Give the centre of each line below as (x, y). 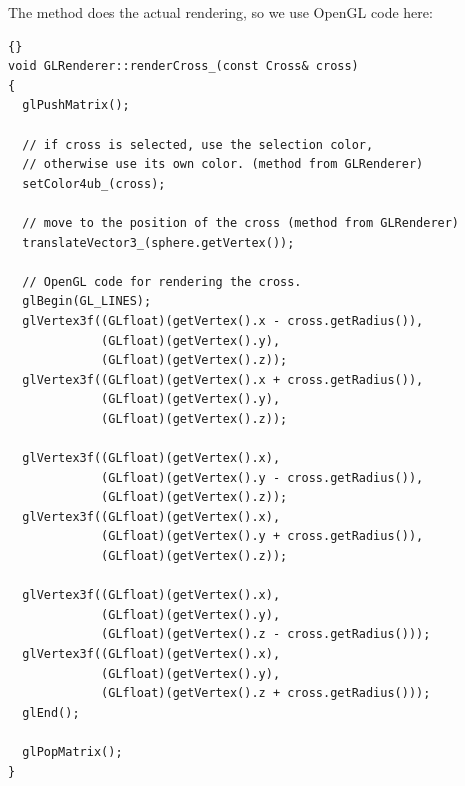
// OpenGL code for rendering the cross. (162, 281)
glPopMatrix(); (72, 751)
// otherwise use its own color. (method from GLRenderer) (223, 164)
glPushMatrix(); (76, 105)
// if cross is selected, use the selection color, (198, 144)
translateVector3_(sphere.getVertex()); (158, 242)
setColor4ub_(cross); (94, 183)
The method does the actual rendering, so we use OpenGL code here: (220, 12)
